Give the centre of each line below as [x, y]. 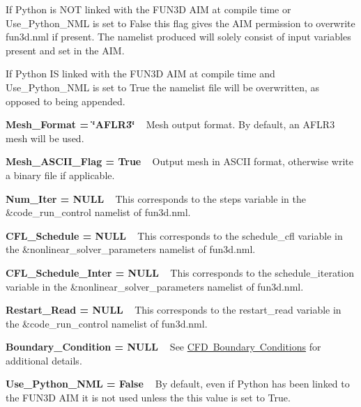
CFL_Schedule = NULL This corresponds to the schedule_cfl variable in [174, 235]
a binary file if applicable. [60, 175]
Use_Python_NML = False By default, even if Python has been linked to [178, 384]
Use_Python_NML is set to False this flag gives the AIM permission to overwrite [180, 23]
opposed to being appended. [66, 101]
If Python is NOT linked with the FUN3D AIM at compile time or [148, 9]
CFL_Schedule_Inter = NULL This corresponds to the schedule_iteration [180, 272]
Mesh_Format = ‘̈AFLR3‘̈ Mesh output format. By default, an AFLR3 [170, 124]
